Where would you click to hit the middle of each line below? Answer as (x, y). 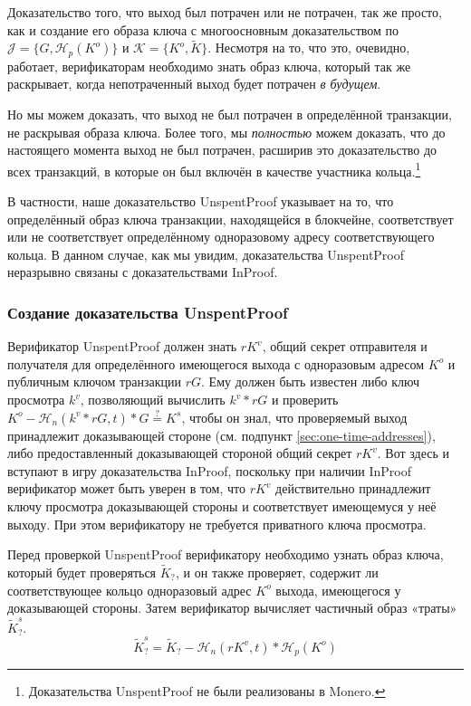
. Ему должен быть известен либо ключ (310, 382)
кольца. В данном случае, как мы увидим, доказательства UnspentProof (206, 254)
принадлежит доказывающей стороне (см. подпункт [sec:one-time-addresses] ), (221, 435)
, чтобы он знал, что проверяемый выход (294, 417)
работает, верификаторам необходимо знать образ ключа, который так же (209, 66)
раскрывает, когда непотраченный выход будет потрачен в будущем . (194, 84)
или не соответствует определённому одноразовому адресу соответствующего (221, 237)
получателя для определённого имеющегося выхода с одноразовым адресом (216, 363)
